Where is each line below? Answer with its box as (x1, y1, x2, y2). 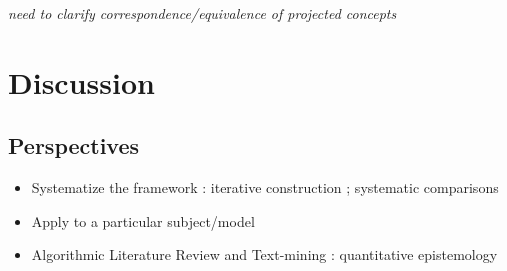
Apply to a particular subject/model (31, 210, 255, 231)
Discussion (8, 61, 155, 102)
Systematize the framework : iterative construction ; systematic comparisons (31, 177, 499, 198)
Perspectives (8, 130, 140, 161)
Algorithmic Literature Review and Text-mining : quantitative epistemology (31, 244, 498, 265)
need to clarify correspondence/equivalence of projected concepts (8, 3, 397, 23)
